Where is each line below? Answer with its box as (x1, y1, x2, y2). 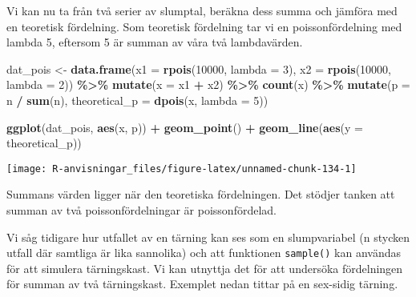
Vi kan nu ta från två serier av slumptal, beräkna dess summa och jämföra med (6, 2, 398, 18)
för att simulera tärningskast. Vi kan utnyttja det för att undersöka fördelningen (6, 259, 403, 276)
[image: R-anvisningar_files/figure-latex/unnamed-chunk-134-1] (6, 163, 357, 175)
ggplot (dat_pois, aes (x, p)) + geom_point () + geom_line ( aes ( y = (6, 118, 363, 135)
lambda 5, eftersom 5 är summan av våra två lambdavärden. (6, 34, 303, 50)
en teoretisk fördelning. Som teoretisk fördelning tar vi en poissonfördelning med (6, 18, 402, 34)
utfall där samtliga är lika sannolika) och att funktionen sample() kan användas (6, 244, 402, 261)
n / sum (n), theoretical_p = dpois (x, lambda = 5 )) (6, 91, 269, 108)
